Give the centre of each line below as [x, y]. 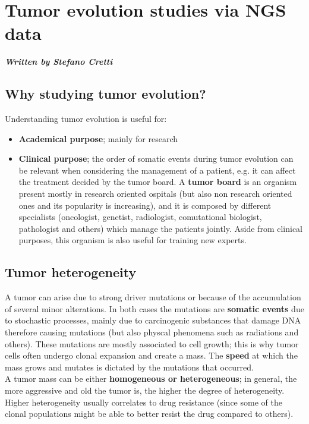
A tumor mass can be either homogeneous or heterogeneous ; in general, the [151, 379]
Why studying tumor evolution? [105, 94]
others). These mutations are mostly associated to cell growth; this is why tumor [152, 343]
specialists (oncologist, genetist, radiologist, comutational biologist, [140, 217]
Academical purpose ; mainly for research [98, 138]
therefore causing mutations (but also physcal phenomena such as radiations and [152, 332]
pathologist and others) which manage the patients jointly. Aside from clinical [160, 228]
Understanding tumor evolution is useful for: [86, 119]
